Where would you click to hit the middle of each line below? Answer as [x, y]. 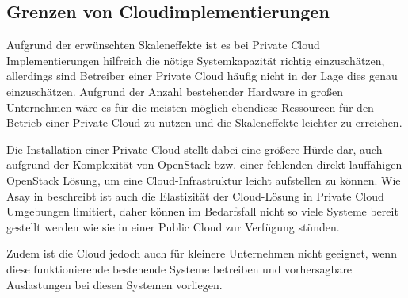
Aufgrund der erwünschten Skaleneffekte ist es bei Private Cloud [163, 45]
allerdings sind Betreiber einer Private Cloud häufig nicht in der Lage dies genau [202, 76]
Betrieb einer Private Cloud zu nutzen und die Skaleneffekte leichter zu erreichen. [204, 122]
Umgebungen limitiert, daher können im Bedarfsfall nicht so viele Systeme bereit [202, 211]
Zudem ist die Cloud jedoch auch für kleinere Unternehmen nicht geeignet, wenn [202, 253]
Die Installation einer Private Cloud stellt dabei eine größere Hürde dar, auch [194, 149]
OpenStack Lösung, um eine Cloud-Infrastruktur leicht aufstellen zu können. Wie [204, 180]
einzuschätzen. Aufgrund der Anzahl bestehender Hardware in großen [175, 91]
